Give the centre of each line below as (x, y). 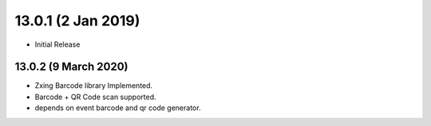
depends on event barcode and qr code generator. (118, 108)
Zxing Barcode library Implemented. (94, 86)
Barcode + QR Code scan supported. (95, 97)
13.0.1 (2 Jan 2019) (77, 21)
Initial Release (57, 44)
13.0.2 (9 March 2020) (71, 67)
